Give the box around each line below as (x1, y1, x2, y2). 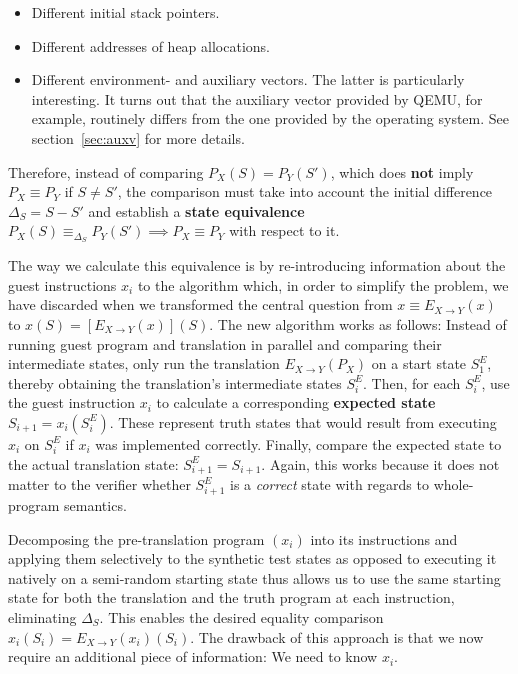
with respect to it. (229, 220, 340, 241)
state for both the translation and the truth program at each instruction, (8, 587, 455, 608)
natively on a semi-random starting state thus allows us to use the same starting (8, 567, 501, 588)
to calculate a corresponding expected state (156, 392, 436, 413)
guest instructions (8, 274, 117, 295)
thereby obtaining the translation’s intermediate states (8, 372, 342, 393)
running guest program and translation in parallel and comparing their (8, 333, 442, 354)
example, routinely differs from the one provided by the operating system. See (31, 108, 509, 129)
